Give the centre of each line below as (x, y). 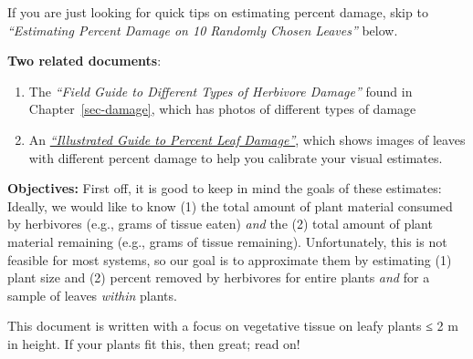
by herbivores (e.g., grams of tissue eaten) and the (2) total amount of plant (220, 224)
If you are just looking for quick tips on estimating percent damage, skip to (218, 12)
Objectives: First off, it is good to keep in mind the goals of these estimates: (225, 188)
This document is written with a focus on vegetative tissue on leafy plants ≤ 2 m (233, 326)
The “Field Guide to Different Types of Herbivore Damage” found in (221, 91)
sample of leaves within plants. (92, 295)
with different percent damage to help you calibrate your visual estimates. (236, 157)
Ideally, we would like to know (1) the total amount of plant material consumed (230, 205)
